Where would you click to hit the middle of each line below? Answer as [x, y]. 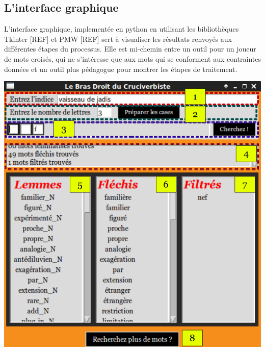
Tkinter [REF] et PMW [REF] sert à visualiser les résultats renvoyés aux [118, 39]
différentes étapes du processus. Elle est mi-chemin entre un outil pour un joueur [130, 49]
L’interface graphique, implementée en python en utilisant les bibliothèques [122, 29]
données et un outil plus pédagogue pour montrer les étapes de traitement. [121, 69]
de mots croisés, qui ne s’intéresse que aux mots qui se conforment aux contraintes [132, 58]
